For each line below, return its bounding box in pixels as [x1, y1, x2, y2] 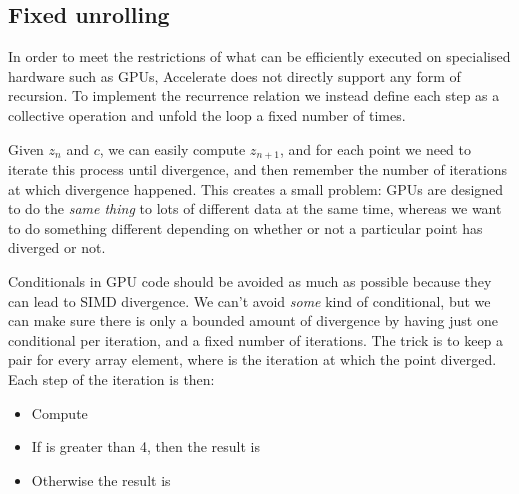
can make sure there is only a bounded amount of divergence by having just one [8, 310, 498, 331]
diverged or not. [8, 237, 106, 258]
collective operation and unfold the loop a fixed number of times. [8, 104, 406, 125]
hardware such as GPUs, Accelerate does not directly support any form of [8, 65, 461, 86]
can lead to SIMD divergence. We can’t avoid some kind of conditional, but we [8, 290, 491, 311]
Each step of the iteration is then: [8, 368, 215, 389]
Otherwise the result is [31, 469, 171, 490]
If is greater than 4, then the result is [31, 436, 261, 457]
